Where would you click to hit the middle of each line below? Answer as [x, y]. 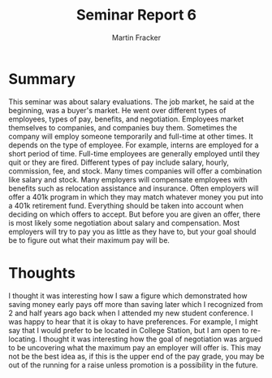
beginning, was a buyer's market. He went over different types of [117, 110]
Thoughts [42, 273]
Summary [42, 79]
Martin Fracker [136, 37]
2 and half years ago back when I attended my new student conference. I [131, 313]
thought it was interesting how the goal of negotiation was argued [153, 339]
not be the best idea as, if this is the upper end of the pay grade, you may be [136, 356]
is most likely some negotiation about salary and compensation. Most [124, 222]
